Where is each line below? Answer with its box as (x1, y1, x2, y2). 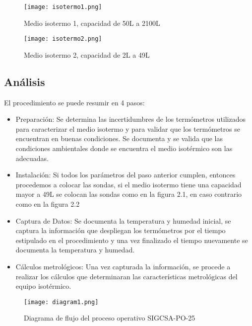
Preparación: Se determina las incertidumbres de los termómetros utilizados (15, 114, 246, 124)
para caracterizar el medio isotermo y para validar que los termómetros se (15, 123, 240, 134)
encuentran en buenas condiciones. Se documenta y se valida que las (15, 133, 223, 144)
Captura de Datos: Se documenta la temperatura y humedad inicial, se (15, 215, 231, 226)
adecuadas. (15, 153, 49, 163)
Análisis (4, 74, 45, 89)
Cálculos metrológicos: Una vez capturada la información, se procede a (15, 261, 231, 272)
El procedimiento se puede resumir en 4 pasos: (4, 97, 145, 107)
